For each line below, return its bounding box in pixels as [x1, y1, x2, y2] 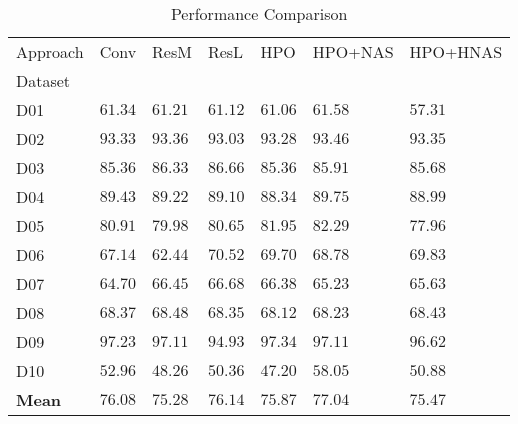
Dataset [16, 69, 71, 92]
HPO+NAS [312, 40, 394, 63]
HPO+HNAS [409, 40, 503, 63]
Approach [16, 40, 84, 63]
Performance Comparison [170, 2, 348, 25]
